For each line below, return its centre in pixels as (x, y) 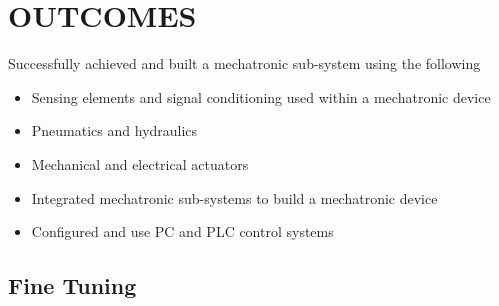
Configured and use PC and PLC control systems (182, 231)
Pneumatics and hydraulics (114, 130)
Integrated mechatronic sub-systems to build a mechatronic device (234, 197)
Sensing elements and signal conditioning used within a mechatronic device (261, 96)
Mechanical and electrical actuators (140, 163)
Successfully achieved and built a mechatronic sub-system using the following (244, 63)
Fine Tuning (72, 285)
